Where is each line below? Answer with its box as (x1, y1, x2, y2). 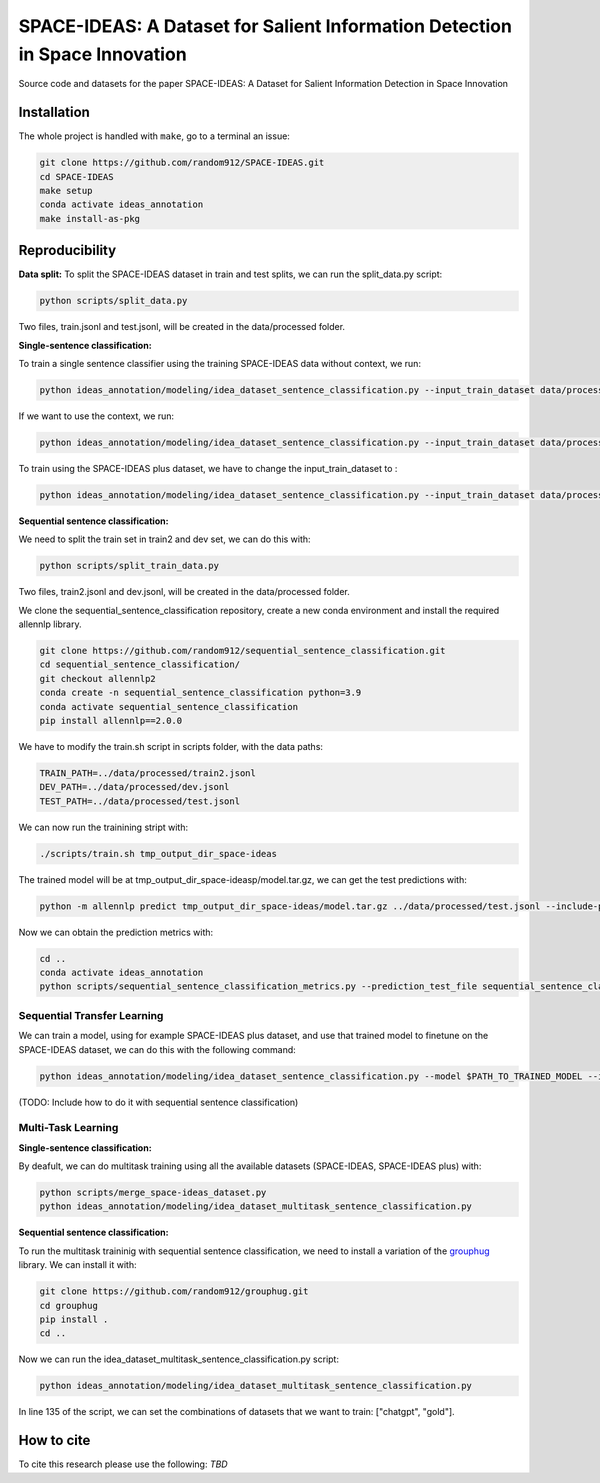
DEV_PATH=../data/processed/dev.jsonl (39, 781, 230, 793)
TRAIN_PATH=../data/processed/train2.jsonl (39, 768, 257, 779)
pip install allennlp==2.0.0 (39, 715, 183, 727)
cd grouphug (39, 1300, 99, 1311)
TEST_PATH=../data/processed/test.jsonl (39, 795, 240, 807)
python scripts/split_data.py (39, 295, 188, 307)
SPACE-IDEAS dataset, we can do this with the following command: (18, 1043, 297, 1055)
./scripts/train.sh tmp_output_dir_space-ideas (39, 848, 277, 859)
